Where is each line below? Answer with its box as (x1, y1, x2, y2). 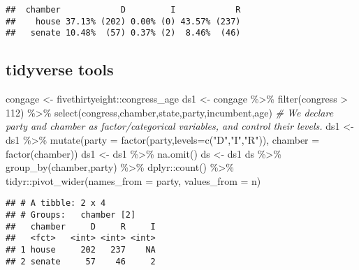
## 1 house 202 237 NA (6, 244, 156, 255)
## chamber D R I (6, 221, 156, 232)
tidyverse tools (6, 59, 114, 80)
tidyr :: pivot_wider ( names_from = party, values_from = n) (6, 173, 261, 188)
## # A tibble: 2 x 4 (6, 198, 106, 209)
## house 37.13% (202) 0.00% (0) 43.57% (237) (6, 16, 241, 27)
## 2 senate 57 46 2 (6, 256, 156, 267)
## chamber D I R (6, 5, 241, 15)
